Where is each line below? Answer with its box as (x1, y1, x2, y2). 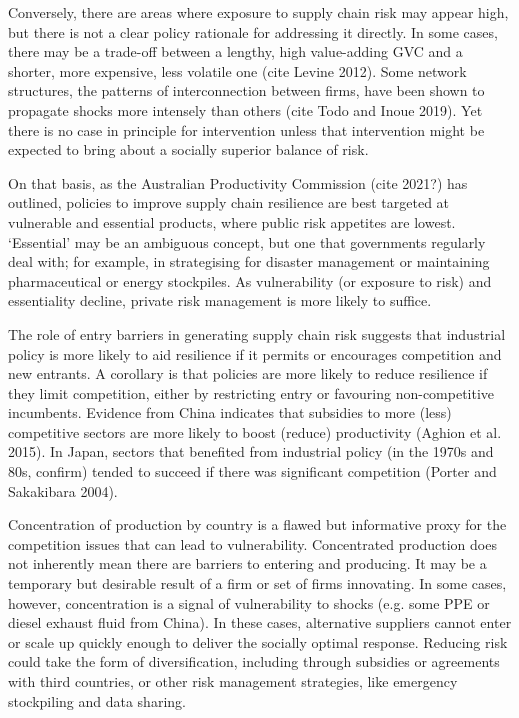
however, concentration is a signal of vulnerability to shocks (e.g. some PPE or (8, 592, 490, 613)
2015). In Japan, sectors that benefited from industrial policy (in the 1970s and (8, 441, 494, 462)
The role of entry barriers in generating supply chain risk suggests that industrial (8, 323, 506, 344)
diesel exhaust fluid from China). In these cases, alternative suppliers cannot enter (8, 612, 512, 633)
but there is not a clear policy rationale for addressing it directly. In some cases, (8, 21, 498, 42)
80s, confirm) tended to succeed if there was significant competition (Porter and (8, 461, 497, 482)
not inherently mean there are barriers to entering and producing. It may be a (8, 553, 487, 574)
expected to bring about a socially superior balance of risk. (8, 139, 369, 160)
